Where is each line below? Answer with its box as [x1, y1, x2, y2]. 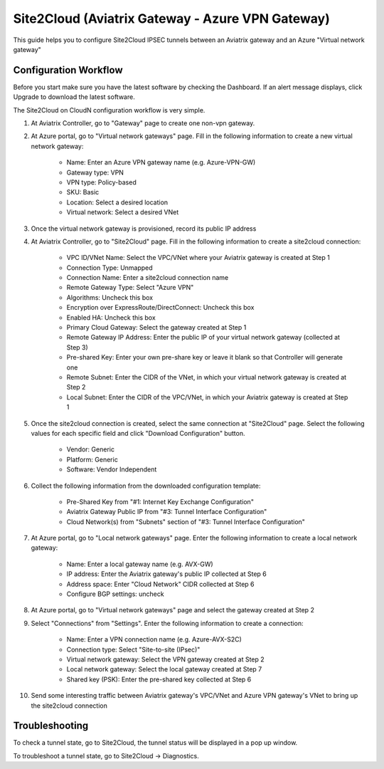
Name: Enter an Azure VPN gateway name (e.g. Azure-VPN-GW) [66, 158, 256, 167]
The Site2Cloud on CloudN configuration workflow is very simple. [13, 105, 206, 114]
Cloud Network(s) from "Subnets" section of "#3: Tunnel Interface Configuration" [66, 517, 306, 526]
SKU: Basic [66, 188, 100, 197]
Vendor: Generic [66, 445, 115, 454]
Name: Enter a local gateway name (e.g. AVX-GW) [66, 560, 213, 568]
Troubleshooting [13, 720, 89, 732]
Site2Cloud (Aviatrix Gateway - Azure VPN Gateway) [13, 11, 331, 26]
